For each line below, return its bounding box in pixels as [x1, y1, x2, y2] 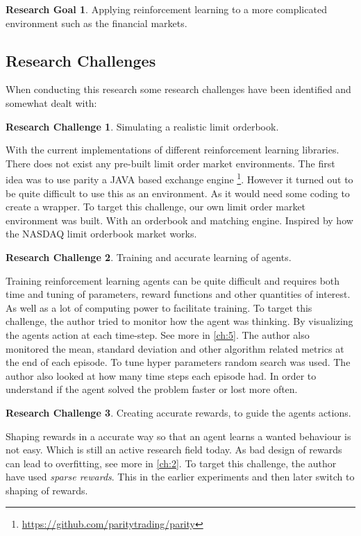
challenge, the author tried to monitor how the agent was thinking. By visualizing [6, 314, 353, 328]
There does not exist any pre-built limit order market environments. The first [6, 156, 335, 170]
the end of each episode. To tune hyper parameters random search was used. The [6, 355, 351, 369]
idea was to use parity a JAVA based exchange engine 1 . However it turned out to [6, 170, 353, 187]
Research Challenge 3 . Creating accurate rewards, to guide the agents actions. [6, 405, 351, 419]
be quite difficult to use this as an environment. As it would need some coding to [6, 185, 350, 200]
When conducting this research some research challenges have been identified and [6, 82, 351, 97]
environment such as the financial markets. [6, 15, 187, 30]
